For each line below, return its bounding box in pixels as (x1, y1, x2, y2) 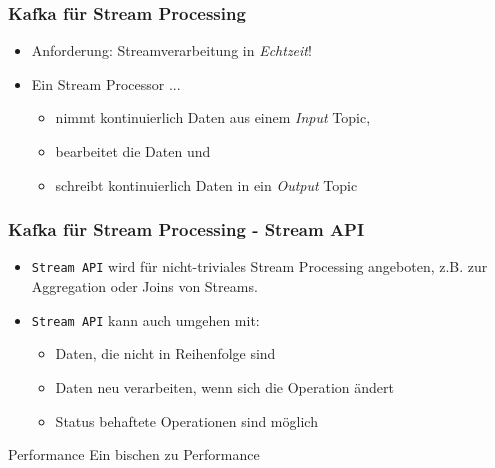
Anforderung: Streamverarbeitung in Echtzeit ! (31, 40, 312, 61)
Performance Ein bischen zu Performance (8, 444, 260, 465)
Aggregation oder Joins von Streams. (31, 276, 258, 297)
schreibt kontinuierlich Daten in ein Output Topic (55, 174, 358, 195)
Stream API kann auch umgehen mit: (31, 309, 260, 330)
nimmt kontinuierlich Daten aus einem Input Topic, (55, 107, 371, 128)
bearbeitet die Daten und (55, 141, 211, 161)
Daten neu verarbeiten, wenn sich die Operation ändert (55, 376, 394, 397)
